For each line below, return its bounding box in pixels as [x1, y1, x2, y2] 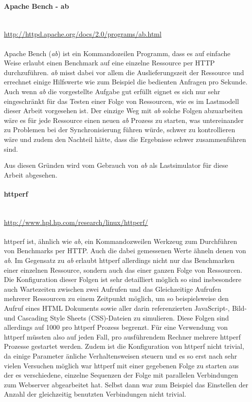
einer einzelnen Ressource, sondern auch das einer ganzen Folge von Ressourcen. [4, 264, 243, 275]
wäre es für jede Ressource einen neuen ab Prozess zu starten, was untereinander [4, 115, 244, 125]
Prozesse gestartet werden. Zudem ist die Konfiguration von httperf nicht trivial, [4, 341, 244, 351]
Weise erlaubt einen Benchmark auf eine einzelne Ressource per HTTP [4, 58, 215, 68]
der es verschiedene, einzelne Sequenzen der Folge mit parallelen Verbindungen [4, 370, 238, 380]
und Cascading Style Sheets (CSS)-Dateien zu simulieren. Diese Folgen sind [4, 312, 229, 322]
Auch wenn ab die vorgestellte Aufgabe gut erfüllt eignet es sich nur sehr [4, 86, 220, 96]
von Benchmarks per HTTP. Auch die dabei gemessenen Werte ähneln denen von [4, 245, 246, 256]
